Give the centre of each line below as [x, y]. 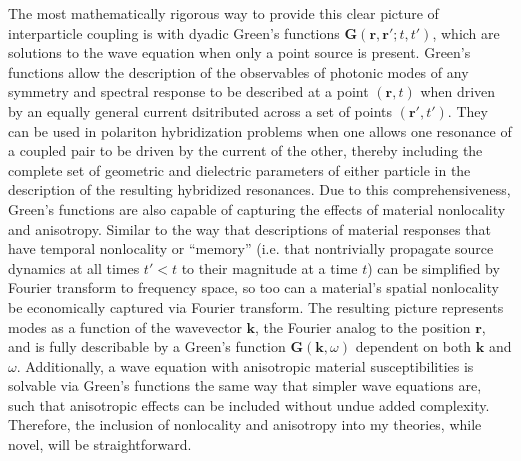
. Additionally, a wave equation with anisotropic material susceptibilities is [245, 365]
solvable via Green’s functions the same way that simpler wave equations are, [245, 385]
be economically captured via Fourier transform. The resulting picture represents [256, 306]
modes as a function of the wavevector [125, 326]
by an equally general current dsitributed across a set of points [200, 110]
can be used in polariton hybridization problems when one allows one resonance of [260, 130]
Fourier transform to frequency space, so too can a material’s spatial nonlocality [253, 287]
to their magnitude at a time [269, 267]
